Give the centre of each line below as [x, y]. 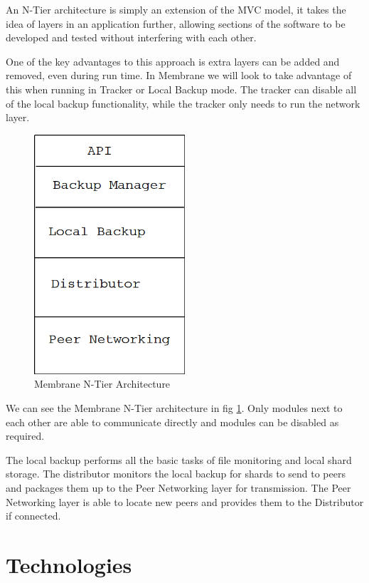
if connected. [33, 516]
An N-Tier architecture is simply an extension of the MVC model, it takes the [176, 9]
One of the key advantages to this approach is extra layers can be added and [173, 61]
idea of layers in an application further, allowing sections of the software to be [176, 23]
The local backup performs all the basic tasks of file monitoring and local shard [179, 459]
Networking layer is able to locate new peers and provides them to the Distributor [185, 501]
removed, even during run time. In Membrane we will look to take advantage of [179, 75]
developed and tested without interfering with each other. [131, 37]
